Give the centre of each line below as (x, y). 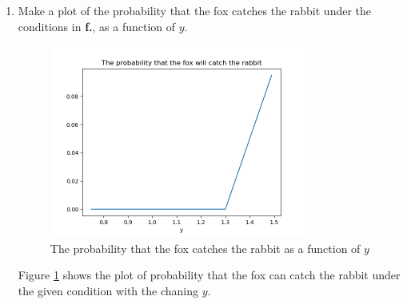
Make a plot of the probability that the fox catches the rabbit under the (195, 10)
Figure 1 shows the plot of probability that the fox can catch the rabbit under (209, 275)
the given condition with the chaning (108, 291)
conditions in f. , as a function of (97, 26)
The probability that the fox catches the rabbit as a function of (205, 248)
